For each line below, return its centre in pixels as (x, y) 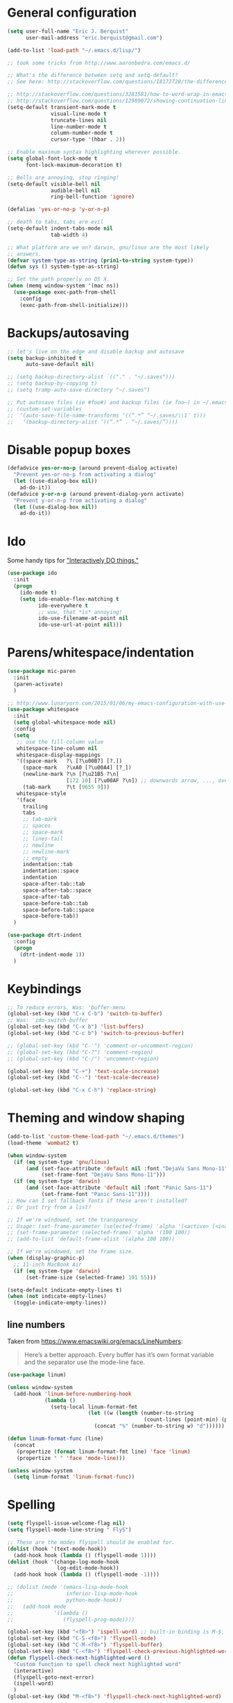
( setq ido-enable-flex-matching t (69, 599)
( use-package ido (32, 573)
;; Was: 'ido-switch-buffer (48, 1020)
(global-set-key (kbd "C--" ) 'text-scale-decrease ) (83, 1078)
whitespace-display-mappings (58, 755)
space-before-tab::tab (55, 903)
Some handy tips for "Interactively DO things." (73, 560)
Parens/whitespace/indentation (101, 653)
